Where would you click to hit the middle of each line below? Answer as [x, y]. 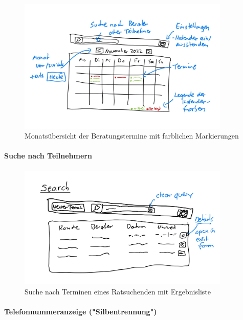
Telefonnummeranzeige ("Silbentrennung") [81, 312]
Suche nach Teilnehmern [48, 156]
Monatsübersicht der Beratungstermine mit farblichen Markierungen [132, 136]
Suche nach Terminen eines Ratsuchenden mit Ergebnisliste [118, 291]
